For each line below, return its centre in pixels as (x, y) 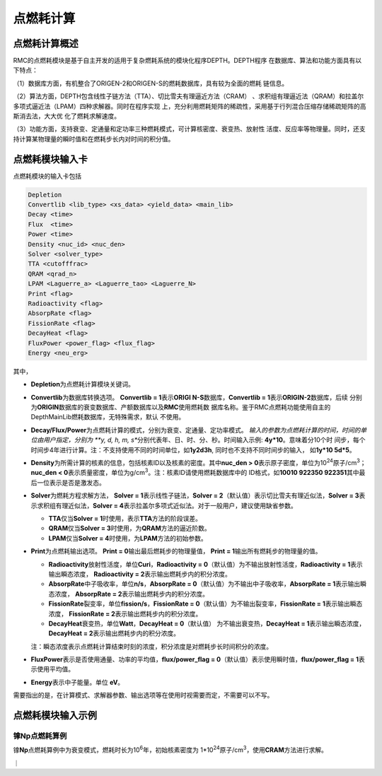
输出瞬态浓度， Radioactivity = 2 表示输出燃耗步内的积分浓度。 (140, 574)
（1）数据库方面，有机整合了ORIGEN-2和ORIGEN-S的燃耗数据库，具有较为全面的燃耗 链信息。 (151, 83)
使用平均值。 (55, 669)
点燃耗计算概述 (46, 43)
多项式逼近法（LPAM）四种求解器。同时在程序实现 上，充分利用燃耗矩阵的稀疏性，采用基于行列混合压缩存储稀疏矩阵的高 (190, 106)
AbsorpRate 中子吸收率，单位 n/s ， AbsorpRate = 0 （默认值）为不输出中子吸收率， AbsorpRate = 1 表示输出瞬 (208, 584)
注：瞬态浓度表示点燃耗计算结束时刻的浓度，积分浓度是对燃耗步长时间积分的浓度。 (151, 646)
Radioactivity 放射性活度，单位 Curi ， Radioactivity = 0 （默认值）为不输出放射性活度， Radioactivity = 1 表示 (206, 564)
